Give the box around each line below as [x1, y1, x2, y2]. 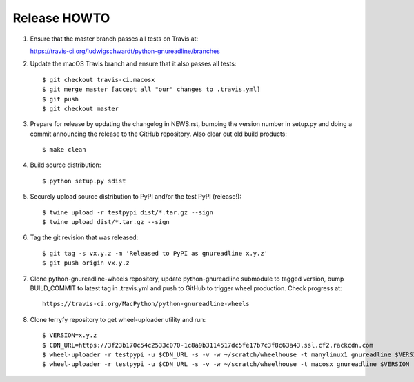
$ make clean [42, 145, 86, 154]
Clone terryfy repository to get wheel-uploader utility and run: [30, 315, 206, 323]
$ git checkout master [42, 104, 119, 112]
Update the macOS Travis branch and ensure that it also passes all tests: [30, 59, 237, 68]
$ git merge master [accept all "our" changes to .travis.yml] [42, 86, 261, 93]
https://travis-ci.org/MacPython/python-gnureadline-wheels [42, 300, 250, 308]
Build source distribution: [30, 161, 101, 169]
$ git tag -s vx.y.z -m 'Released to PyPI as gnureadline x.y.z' [42, 249, 268, 257]
